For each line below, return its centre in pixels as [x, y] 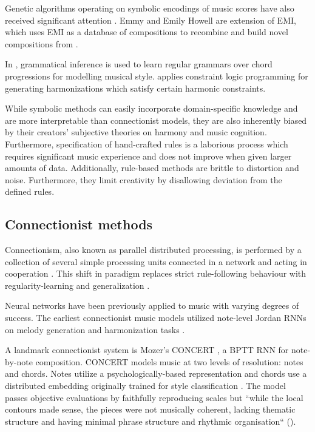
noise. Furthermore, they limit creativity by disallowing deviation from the [144, 179]
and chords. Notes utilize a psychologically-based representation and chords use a [156, 373]
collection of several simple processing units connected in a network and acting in [156, 261]
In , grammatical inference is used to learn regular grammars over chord [139, 64]
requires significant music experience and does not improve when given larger [148, 156]
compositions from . [42, 43]
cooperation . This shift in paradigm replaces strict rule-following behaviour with [156, 273]
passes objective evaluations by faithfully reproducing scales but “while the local [154, 397]
